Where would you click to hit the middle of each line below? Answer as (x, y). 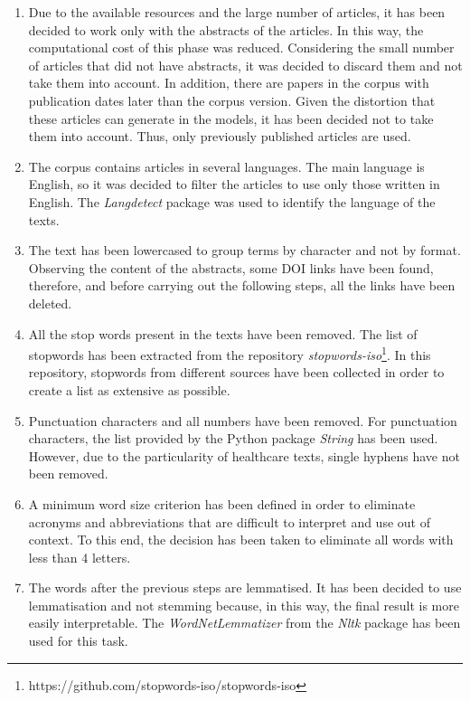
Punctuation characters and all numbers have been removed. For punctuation (243, 420)
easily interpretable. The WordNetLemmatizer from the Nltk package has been (244, 623)
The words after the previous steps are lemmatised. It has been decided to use (245, 587)
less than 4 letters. (80, 557)
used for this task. (78, 641)
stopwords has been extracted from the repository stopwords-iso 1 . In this (230, 353)
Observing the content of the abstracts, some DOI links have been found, (231, 267)
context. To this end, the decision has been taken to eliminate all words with (241, 540)
